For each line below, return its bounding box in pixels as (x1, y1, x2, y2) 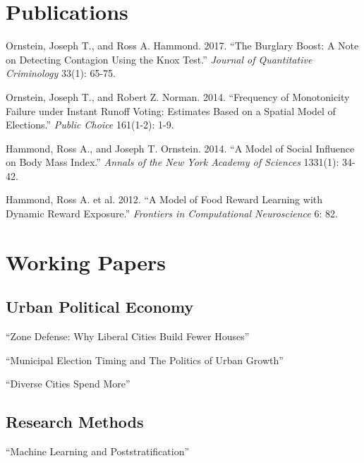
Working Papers (6, 247, 166, 276)
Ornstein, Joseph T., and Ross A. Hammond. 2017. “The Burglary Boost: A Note (6, 38, 359, 53)
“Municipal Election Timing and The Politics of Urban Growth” (6, 352, 284, 367)
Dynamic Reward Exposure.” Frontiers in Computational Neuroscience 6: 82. (6, 206, 338, 221)
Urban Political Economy (6, 296, 194, 318)
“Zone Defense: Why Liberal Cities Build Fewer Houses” (6, 329, 250, 344)
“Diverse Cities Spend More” (6, 376, 131, 391)
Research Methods (6, 411, 144, 433)
